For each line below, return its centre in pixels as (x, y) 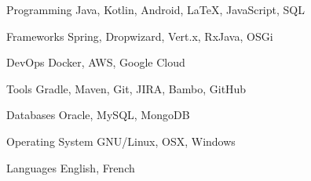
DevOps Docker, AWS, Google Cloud (96, 62)
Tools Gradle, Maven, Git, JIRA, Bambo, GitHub (126, 88)
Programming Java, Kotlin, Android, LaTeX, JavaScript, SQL (155, 9)
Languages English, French (71, 167)
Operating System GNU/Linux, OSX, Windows (121, 141)
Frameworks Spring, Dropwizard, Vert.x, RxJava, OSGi (140, 36)
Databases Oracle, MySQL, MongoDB (98, 115)
